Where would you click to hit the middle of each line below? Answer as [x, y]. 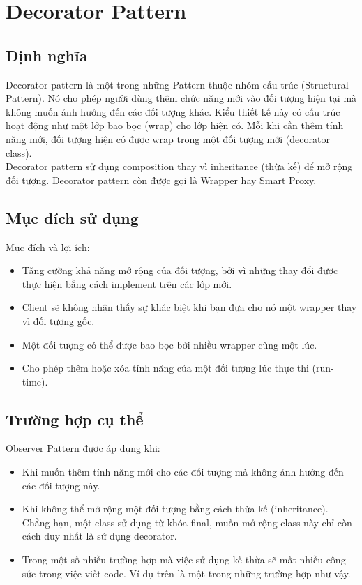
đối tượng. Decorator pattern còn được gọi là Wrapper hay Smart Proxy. [161, 180]
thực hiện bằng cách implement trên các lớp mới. [127, 283]
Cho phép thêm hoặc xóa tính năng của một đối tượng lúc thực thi [165, 368]
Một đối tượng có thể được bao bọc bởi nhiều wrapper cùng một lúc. [169, 344]
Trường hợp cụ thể [75, 419]
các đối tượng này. [61, 485]
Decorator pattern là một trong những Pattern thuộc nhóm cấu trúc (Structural [177, 84]
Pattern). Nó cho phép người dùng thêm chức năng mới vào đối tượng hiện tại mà [181, 98]
